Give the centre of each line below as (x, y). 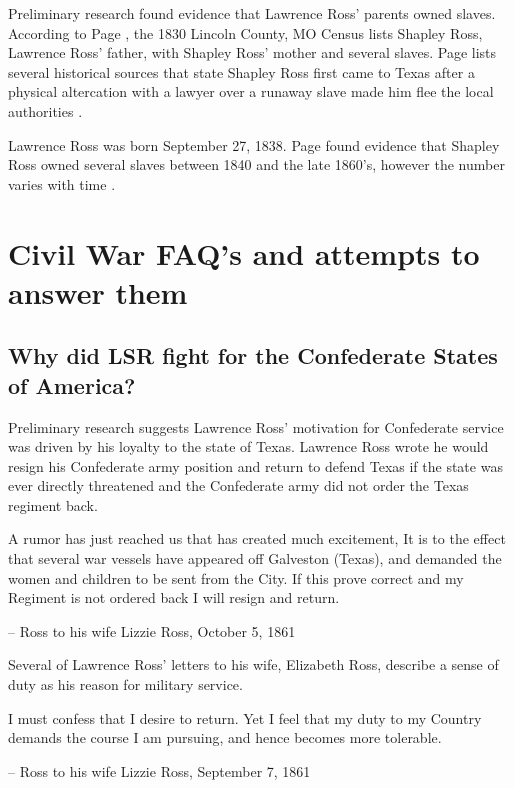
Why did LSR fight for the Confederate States (253, 355)
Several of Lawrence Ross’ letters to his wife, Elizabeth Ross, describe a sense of (253, 664)
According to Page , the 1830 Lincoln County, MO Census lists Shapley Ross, (245, 32)
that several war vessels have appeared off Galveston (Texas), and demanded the (255, 558)
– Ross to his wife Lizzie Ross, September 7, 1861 (159, 770)
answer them (98, 291)
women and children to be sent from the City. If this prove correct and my (236, 577)
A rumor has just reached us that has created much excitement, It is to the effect (257, 538)
